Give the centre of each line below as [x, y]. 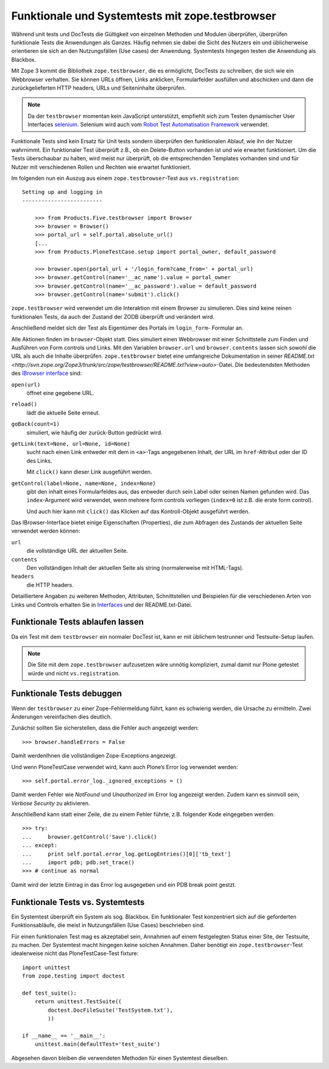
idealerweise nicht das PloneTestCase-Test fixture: [75, 953]
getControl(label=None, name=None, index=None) [84, 483]
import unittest [46, 967]
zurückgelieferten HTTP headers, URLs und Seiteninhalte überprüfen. [98, 88]
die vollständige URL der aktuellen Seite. [77, 551]
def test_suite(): [50, 993]
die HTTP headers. [50, 584]
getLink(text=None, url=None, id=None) [71, 444]
